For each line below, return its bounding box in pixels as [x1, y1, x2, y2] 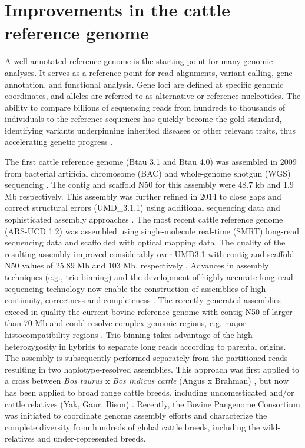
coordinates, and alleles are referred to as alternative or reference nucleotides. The [5, 89, 301, 102]
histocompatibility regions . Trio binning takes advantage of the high [5, 328, 253, 340]
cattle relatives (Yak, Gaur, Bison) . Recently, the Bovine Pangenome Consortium [5, 397, 300, 410]
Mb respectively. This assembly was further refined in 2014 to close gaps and [5, 190, 281, 202]
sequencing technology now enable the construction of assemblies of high [5, 282, 266, 294]
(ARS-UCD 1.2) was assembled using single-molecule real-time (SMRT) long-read [5, 224, 299, 237]
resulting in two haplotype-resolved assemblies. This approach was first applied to [5, 363, 300, 375]
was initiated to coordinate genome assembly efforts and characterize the [5, 409, 267, 422]
